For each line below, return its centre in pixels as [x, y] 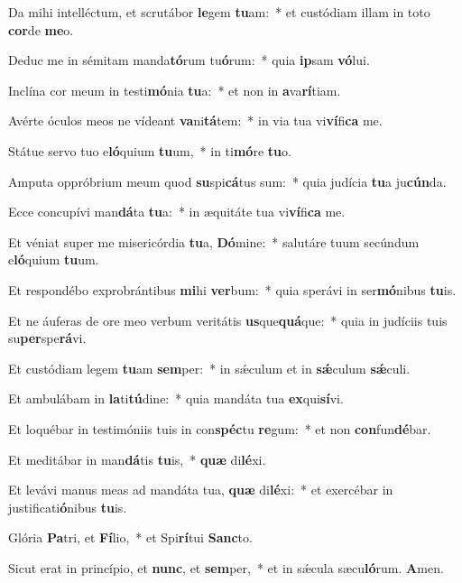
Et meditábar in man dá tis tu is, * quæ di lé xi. [137, 459]
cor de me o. [41, 29]
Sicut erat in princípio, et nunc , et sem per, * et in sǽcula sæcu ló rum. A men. [226, 567]
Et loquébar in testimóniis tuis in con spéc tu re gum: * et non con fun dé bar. [220, 428]
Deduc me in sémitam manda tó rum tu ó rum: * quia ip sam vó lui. [189, 60]
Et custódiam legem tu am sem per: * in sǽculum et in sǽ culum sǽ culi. [209, 368]
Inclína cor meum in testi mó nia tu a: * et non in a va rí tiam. [175, 90]
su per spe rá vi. [47, 338]
